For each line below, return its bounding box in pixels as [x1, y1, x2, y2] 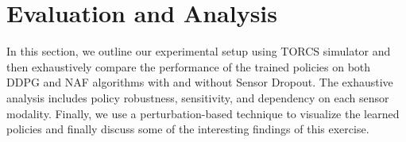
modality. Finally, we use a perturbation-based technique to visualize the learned [6, 105, 400, 121]
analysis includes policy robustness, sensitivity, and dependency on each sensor [6, 89, 389, 106]
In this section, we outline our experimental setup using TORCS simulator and [6, 43, 391, 59]
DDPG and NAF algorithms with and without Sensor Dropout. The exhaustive [6, 74, 393, 90]
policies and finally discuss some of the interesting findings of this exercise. [6, 121, 369, 137]
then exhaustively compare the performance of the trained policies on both [6, 58, 371, 75]
